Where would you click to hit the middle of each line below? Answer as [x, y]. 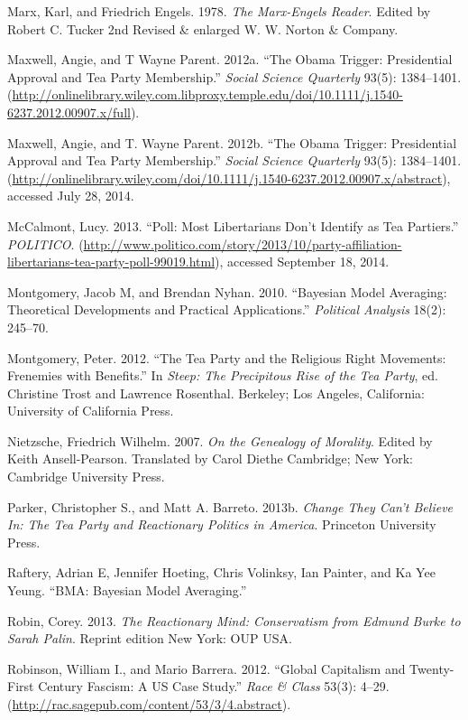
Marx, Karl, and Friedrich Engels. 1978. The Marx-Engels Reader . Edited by [219, 11]
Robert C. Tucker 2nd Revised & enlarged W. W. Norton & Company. [203, 28]
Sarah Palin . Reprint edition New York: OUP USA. [150, 638]
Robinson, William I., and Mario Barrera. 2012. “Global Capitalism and [206, 668]
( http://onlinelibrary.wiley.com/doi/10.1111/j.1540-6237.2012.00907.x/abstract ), [229, 178]
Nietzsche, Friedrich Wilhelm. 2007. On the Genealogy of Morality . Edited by [220, 440]
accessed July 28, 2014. [71, 196]
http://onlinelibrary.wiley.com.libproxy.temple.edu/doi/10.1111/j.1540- [207, 94]
